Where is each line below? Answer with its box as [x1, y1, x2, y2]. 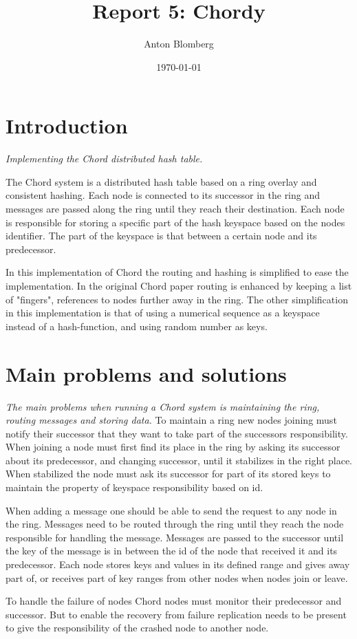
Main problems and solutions [6, 359, 287, 387]
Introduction [6, 111, 128, 140]
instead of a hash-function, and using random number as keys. [6, 318, 268, 333]
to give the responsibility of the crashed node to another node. [6, 620, 269, 635]
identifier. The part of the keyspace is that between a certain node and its [6, 228, 317, 243]
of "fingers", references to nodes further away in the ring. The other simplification [6, 292, 348, 306]
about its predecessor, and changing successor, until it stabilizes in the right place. [6, 453, 352, 467]
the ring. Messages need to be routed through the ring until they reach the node [6, 517, 344, 531]
